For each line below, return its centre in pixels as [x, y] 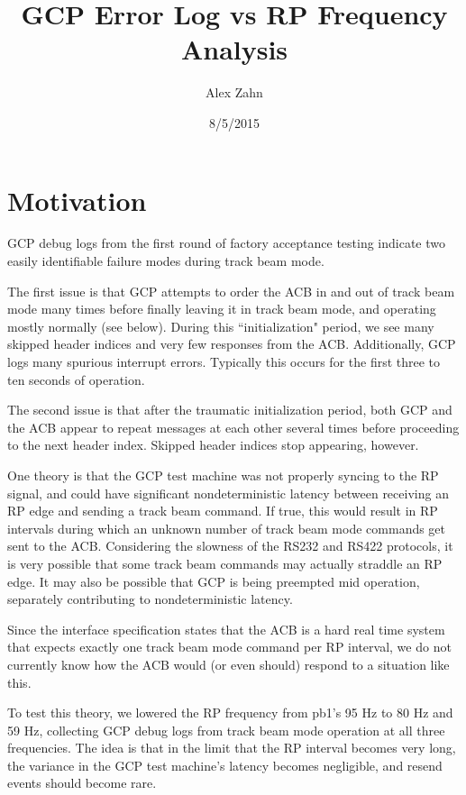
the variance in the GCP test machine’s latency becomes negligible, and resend [225, 765]
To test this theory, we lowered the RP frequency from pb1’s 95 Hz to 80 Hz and [230, 713]
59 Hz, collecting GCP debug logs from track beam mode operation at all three [226, 730]
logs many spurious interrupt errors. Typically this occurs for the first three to [224, 361]
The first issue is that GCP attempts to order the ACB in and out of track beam [231, 291]
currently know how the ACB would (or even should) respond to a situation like [228, 664]
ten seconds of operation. [76, 379]
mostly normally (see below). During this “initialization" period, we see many [221, 326]
